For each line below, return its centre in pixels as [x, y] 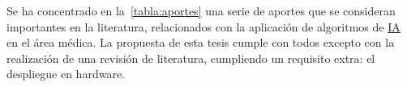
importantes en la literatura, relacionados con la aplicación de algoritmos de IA [203, 26]
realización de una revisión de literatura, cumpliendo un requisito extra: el [191, 58]
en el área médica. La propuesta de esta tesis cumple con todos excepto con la [201, 42]
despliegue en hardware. [66, 74]
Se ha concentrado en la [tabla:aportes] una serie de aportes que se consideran [201, 10]
